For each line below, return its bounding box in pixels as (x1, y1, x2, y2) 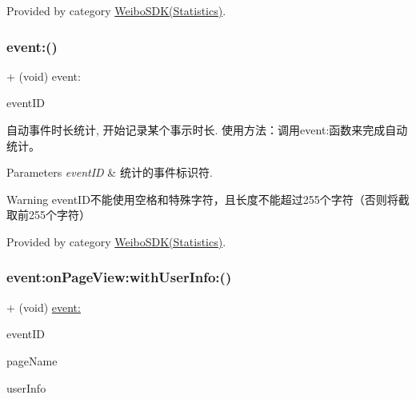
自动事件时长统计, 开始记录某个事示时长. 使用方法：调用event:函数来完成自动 (6, 122, 408, 138)
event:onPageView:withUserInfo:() (6, 267, 232, 287)
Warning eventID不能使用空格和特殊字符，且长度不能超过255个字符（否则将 (6, 190, 398, 207)
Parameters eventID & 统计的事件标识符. (6, 164, 213, 181)
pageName (6, 352, 58, 369)
